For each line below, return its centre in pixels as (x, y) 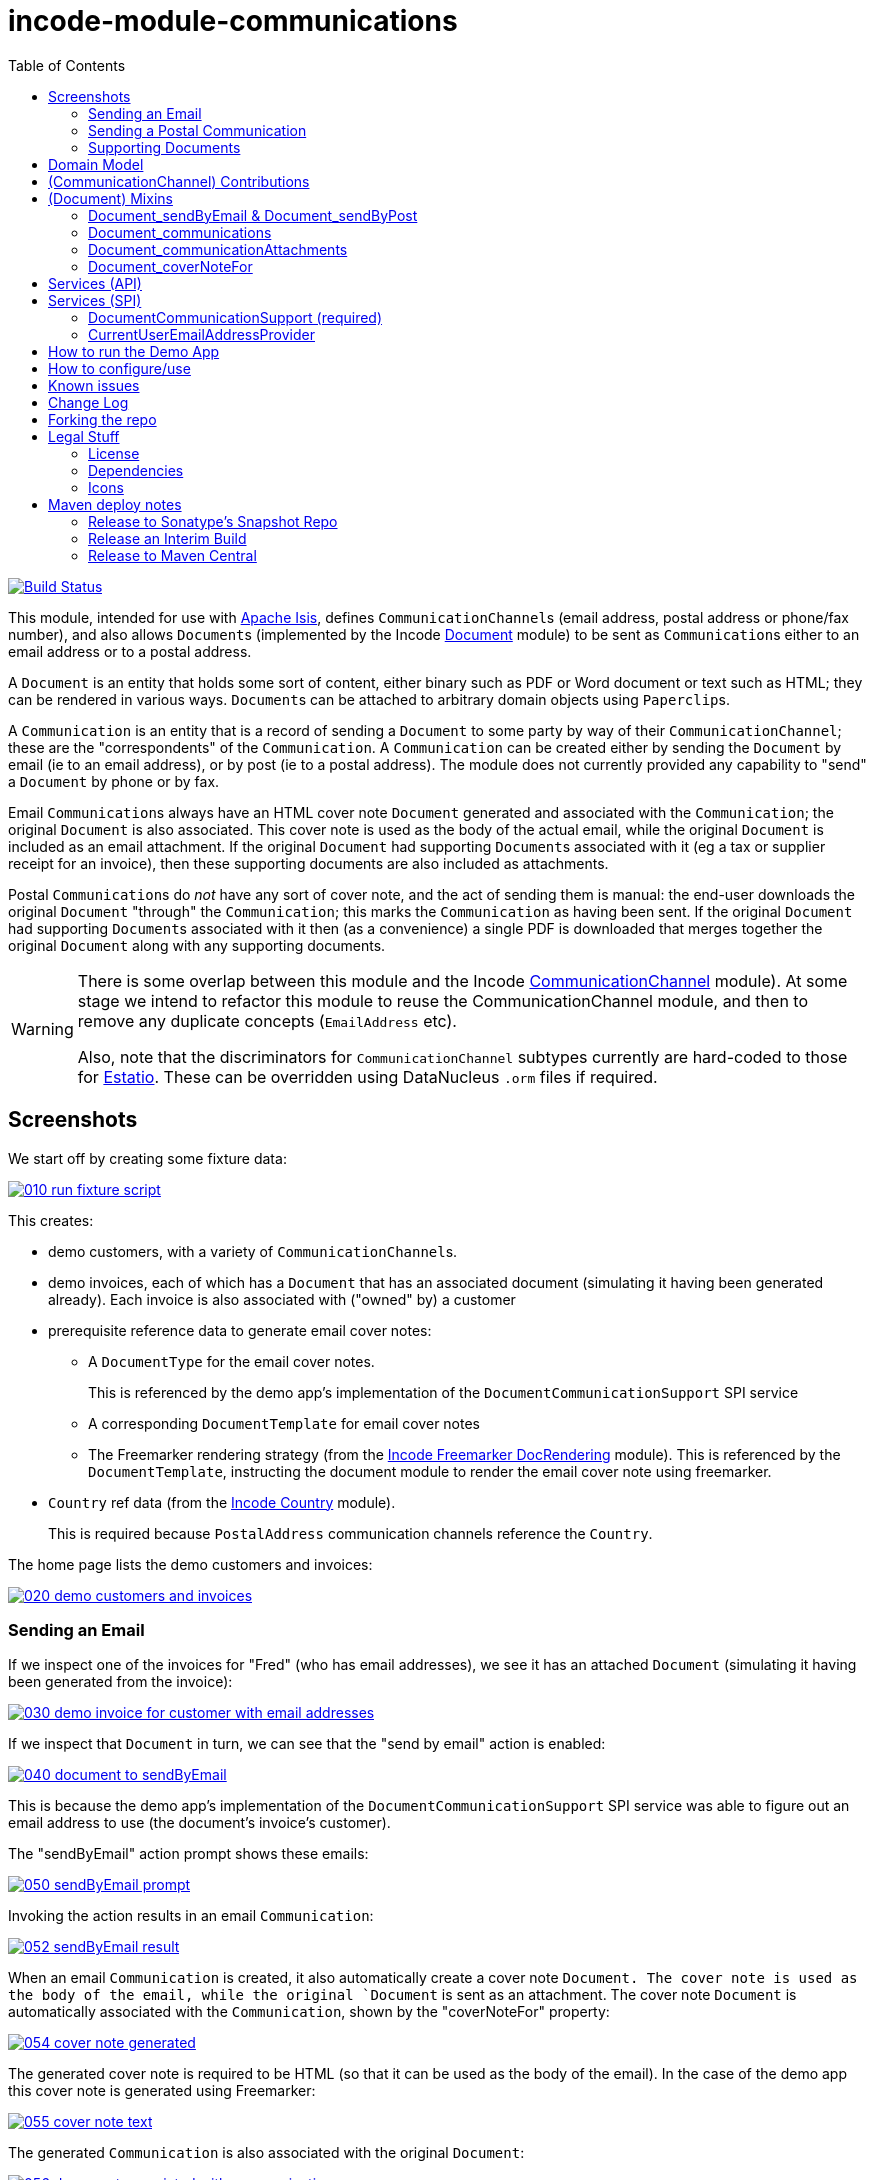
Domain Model (96, 164)
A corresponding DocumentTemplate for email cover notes (284, 1423)
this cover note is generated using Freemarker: (162, 2091)
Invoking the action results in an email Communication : (191, 1916)
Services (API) (95, 283)
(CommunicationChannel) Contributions (179, 181)
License (114, 453)
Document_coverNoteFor (170, 266)
